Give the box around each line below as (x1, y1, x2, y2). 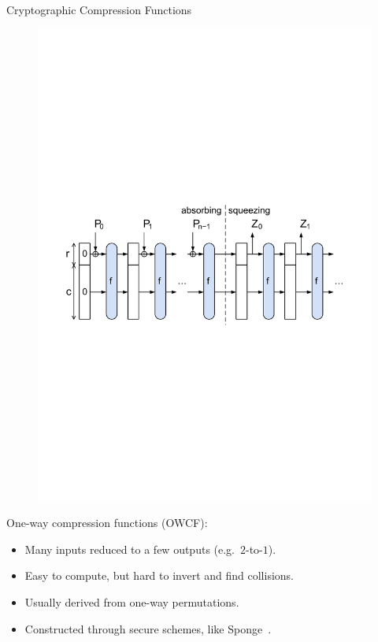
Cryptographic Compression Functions (6, 2, 192, 17)
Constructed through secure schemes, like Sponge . (24, 620, 272, 636)
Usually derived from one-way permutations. (24, 594, 239, 610)
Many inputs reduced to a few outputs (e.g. (24, 540, 235, 557)
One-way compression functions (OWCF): (6, 514, 208, 531)
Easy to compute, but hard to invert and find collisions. (24, 567, 295, 584)
